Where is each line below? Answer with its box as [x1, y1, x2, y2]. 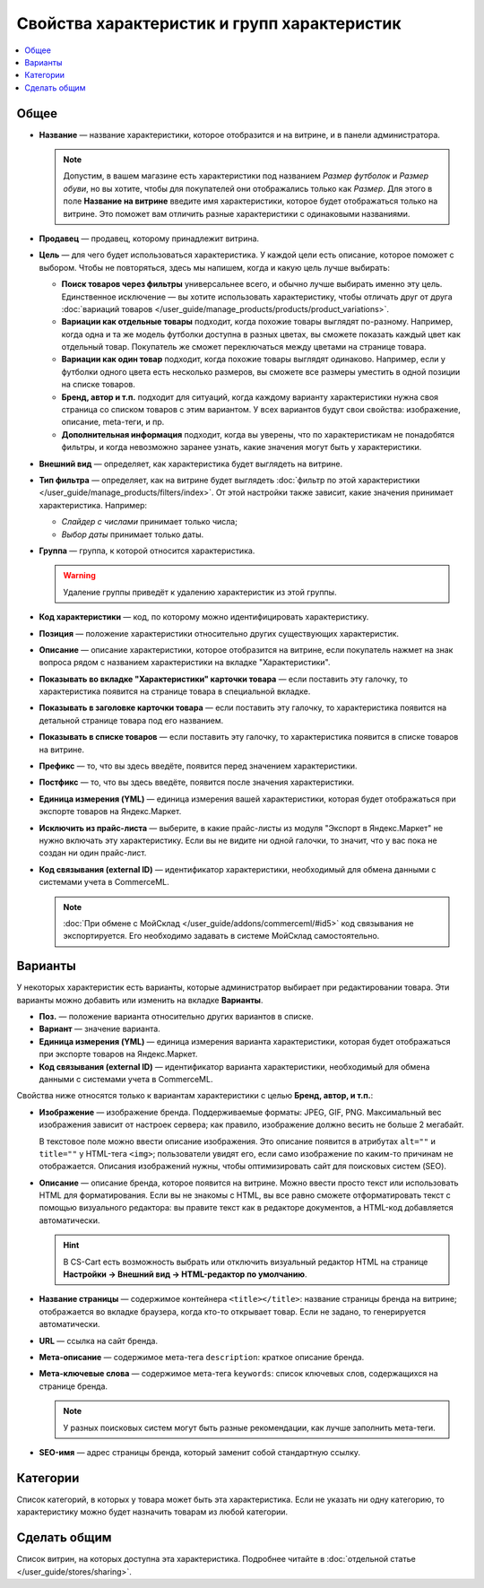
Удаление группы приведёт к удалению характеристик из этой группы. [63, 586, 337, 597]
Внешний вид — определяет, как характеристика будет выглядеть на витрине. [39, 458, 343, 469]
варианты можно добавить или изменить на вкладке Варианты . [16, 994, 264, 1005]
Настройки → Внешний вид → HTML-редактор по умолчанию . [63, 1269, 307, 1280]
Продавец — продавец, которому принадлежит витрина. [39, 233, 260, 244]
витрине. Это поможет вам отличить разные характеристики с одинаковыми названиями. [63, 208, 411, 219]
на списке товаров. [61, 379, 136, 390]
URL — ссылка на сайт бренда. [39, 1335, 159, 1346]
